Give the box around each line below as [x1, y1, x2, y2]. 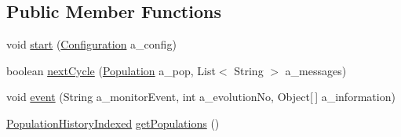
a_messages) [285, 62, 347, 78]
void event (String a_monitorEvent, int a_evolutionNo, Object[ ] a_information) [6, 88, 396, 105]
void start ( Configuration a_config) [6, 36, 177, 52]
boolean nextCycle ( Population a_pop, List [6, 62, 216, 78]
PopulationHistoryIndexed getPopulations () [6, 114, 220, 131]
